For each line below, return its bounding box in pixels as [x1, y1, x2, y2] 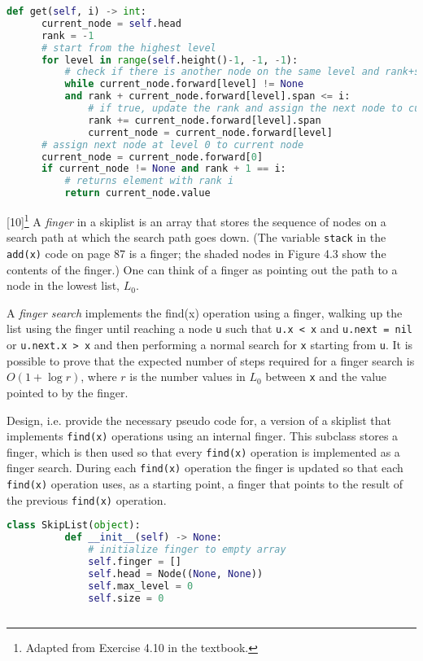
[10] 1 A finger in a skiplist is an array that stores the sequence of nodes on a [7, 211, 386, 230]
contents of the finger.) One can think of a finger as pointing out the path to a [7, 260, 398, 278]
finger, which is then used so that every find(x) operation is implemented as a [7, 443, 400, 460]
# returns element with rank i [64, 175, 234, 187]
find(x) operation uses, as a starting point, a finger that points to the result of [7, 475, 403, 492]
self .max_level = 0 [88, 580, 194, 592]
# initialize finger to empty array [88, 544, 286, 556]
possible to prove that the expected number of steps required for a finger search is [7, 352, 415, 369]
